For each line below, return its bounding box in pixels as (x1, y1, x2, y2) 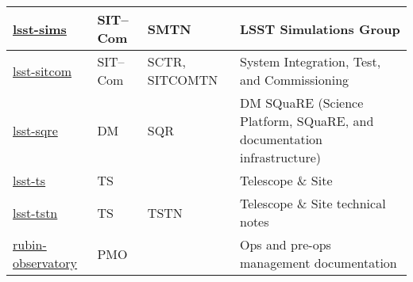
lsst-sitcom (13, 61, 72, 80)
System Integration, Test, (239, 52, 381, 70)
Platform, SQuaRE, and (239, 112, 374, 130)
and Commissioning (239, 70, 349, 89)
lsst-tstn (13, 203, 58, 222)
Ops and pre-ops (239, 235, 331, 253)
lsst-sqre (13, 120, 58, 139)
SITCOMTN (147, 70, 218, 89)
